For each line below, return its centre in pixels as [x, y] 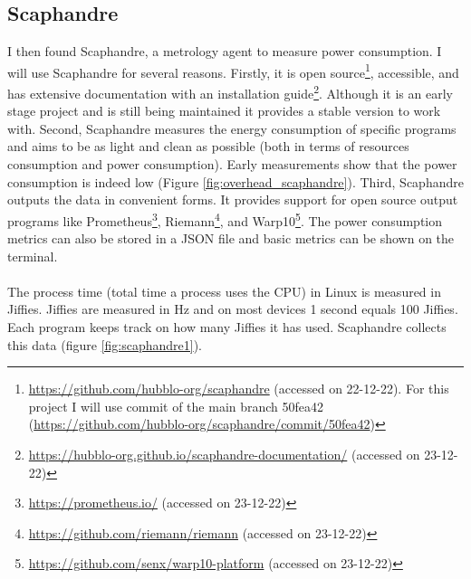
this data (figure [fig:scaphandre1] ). [105, 344]
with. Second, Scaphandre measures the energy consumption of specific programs [232, 128]
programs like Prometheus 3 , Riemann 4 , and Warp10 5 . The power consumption [225, 219]
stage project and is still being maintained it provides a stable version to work [224, 111]
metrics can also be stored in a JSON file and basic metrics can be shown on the [231, 238]
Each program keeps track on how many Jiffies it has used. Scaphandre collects [227, 327]
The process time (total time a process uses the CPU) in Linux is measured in [224, 291]
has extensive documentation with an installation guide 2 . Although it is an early [230, 92]
